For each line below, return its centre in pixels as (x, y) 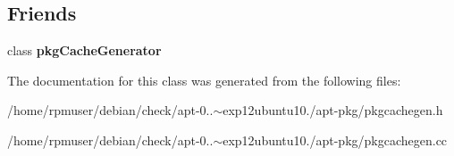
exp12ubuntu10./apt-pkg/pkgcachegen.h (333, 110)
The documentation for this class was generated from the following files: (204, 80)
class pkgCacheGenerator (84, 50)
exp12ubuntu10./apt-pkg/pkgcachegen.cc (335, 140)
